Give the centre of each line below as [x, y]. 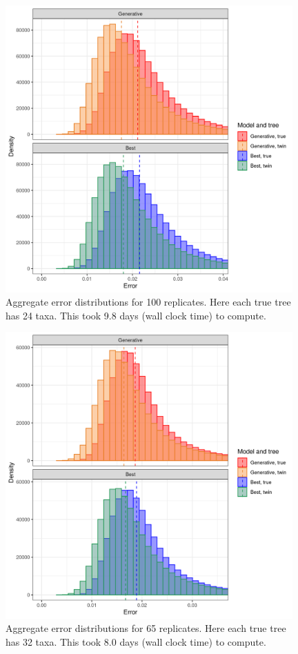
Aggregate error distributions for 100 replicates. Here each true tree [148, 302]
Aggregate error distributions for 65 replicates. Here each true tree [146, 628]
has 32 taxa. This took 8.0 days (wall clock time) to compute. [136, 642]
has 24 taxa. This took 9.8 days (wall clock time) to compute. [136, 315]
